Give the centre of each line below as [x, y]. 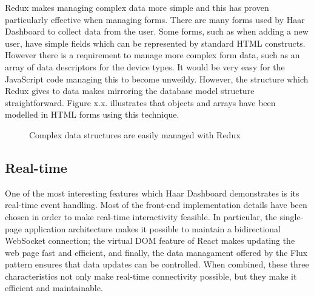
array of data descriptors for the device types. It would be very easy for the [145, 66]
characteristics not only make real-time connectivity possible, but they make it [151, 276]
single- [292, 216]
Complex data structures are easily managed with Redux [135, 134]
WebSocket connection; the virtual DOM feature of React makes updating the [150, 240]
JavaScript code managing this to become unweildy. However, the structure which [157, 79]
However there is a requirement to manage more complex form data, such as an [152, 55]
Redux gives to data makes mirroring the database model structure [130, 91]
